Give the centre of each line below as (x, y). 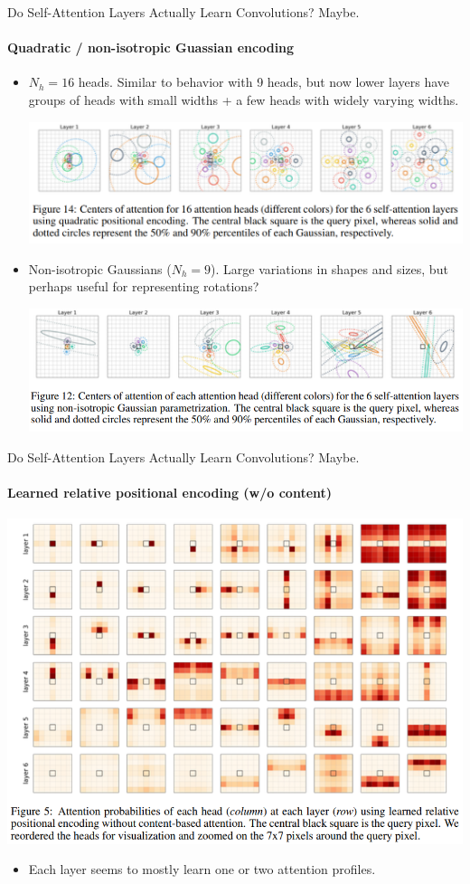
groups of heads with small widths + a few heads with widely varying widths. (244, 99)
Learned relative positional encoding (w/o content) (170, 492)
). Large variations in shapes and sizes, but (329, 268)
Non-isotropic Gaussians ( (100, 268)
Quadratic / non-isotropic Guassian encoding (151, 48)
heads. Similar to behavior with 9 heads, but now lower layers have (264, 82)
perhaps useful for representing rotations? (144, 286)
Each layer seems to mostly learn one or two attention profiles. (202, 869)
